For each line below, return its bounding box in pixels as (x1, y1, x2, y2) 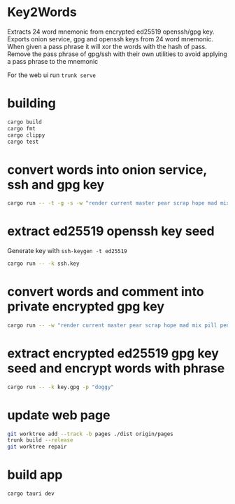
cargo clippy (7, 131, 45, 139)
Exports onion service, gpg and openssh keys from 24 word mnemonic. (7, 34, 213, 43)
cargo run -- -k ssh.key (7, 260, 80, 267)
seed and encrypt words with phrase (7, 360, 225, 376)
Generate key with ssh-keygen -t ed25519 (7, 247, 127, 255)
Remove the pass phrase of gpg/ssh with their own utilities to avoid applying (7, 50, 227, 58)
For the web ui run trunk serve (7, 71, 97, 79)
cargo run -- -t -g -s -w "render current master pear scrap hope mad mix (7, 200, 230, 207)
